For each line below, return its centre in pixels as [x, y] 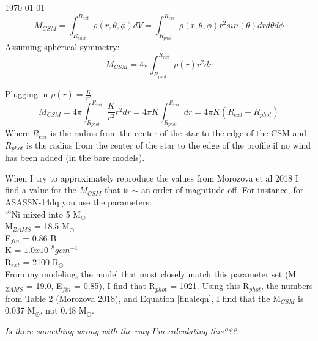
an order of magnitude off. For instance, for [222, 190]
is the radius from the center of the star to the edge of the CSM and [179, 133]
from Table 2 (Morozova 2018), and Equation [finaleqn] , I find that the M [143, 298]
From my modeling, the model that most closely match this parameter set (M [151, 273]
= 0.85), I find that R [115, 286]
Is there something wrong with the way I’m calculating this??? [121, 330]
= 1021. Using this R [210, 286]
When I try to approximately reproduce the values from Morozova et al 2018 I [152, 178]
